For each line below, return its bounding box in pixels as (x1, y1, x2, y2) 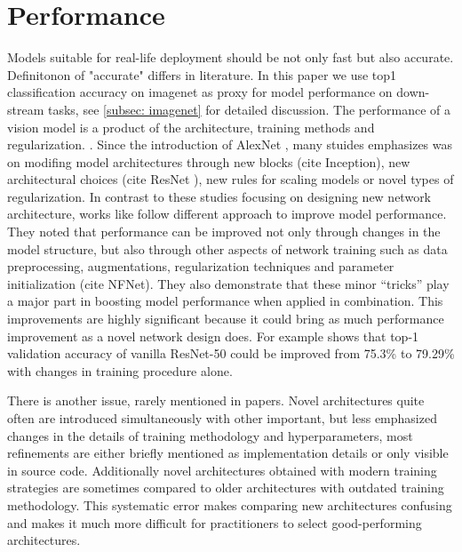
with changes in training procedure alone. (7, 361, 233, 380)
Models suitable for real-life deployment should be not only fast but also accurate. (7, 48, 454, 67)
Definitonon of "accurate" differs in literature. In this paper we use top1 (7, 65, 397, 84)
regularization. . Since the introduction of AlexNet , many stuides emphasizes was (7, 135, 453, 154)
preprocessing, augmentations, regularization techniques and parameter (7, 257, 394, 276)
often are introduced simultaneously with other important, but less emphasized (7, 409, 437, 427)
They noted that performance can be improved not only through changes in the (7, 222, 441, 241)
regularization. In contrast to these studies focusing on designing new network (7, 187, 432, 205)
